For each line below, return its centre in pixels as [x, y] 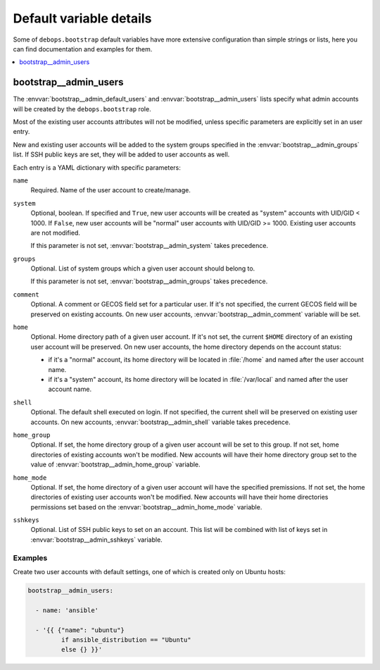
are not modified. [56, 232]
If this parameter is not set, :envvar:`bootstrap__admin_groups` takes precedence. [149, 281]
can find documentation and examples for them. [83, 49]
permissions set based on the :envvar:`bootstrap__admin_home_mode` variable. [146, 507]
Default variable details [82, 18]
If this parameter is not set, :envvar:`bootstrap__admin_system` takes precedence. [150, 246]
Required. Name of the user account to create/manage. [111, 190]
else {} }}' [82, 650]
